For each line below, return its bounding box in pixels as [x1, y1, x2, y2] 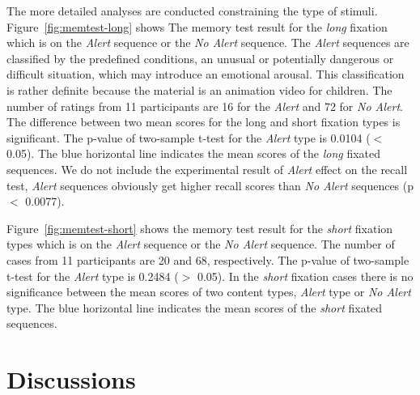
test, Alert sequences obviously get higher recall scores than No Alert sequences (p [6, 176, 414, 193]
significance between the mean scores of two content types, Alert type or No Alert [6, 283, 411, 300]
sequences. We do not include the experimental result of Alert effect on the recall [6, 160, 408, 177]
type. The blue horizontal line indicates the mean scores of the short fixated [6, 299, 383, 316]
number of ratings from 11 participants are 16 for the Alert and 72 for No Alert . [6, 97, 403, 114]
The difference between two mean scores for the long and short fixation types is [6, 113, 401, 130]
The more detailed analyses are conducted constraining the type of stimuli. [6, 2, 378, 19]
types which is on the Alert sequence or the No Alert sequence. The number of [6, 236, 395, 253]
